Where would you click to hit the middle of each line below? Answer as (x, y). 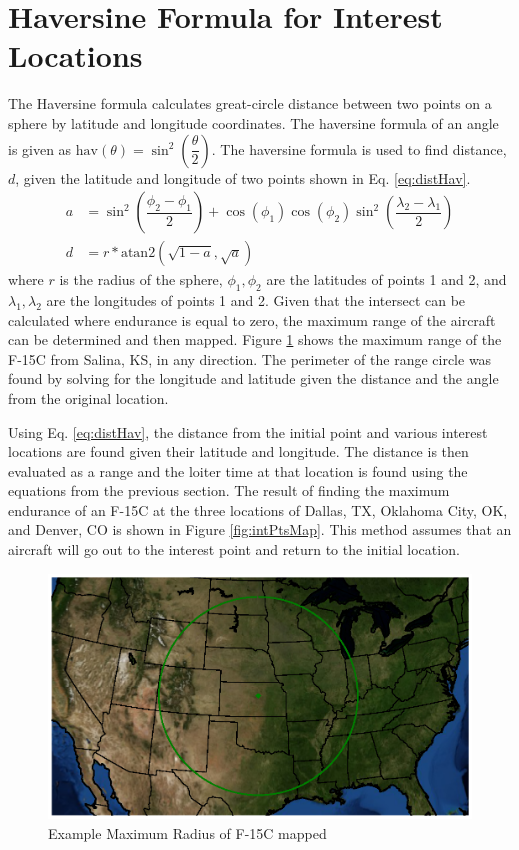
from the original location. (88, 397)
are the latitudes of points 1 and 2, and (386, 279)
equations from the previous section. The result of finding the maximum (229, 490)
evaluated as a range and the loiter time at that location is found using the (238, 470)
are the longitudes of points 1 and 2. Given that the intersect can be (256, 299)
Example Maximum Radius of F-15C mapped (187, 833)
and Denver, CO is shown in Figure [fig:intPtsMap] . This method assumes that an (260, 529)
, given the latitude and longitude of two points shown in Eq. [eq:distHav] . (243, 177)
